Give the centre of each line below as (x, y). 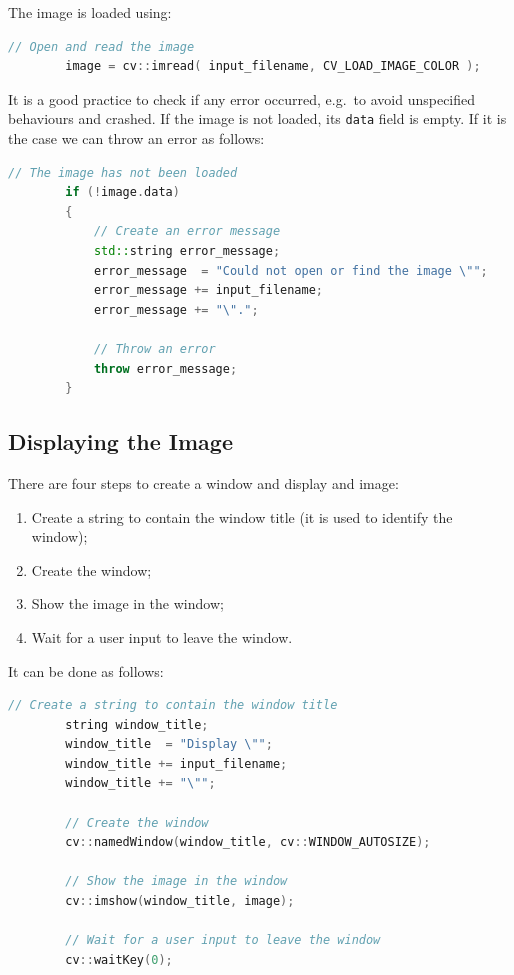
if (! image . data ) (122, 192)
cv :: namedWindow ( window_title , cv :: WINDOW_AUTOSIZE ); (248, 842)
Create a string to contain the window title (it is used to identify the (242, 516)
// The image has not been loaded (123, 172)
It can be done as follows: (86, 670)
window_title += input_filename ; (176, 763)
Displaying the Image (120, 441)
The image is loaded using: (90, 12)
